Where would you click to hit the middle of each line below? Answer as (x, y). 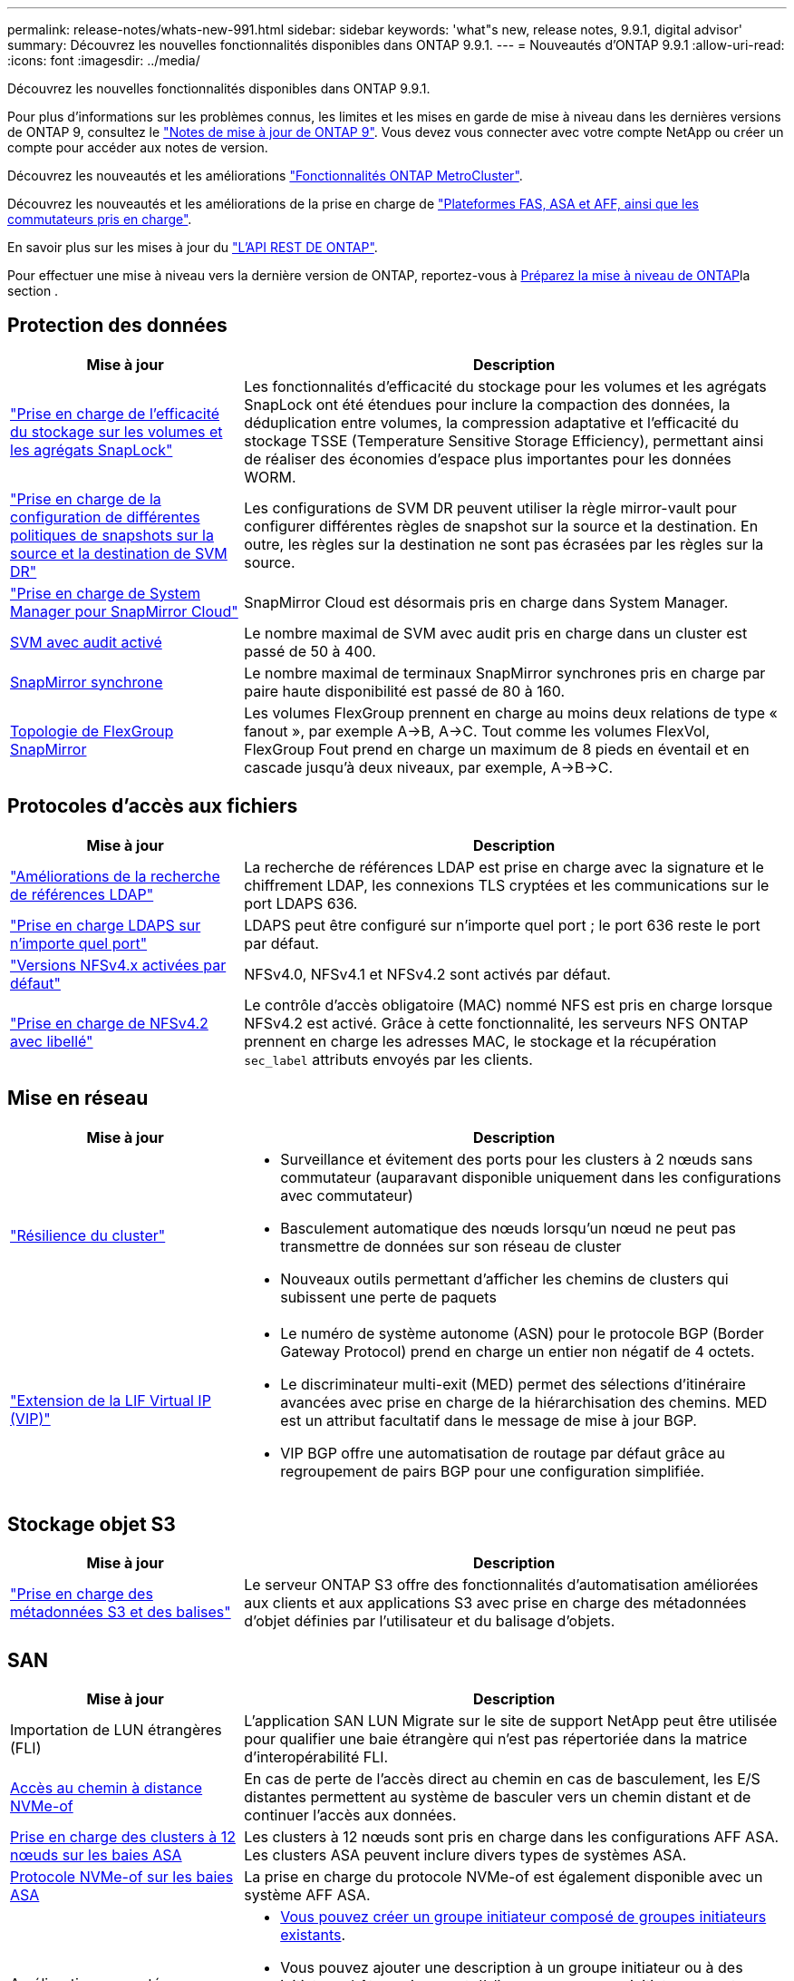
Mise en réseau (78, 1098)
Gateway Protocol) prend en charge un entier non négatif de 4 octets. (518, 1351)
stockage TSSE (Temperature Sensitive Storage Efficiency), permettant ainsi (504, 440)
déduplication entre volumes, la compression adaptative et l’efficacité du (491, 422)
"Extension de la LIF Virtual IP (111, 1400)
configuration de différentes (105, 517)
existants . (313, 1935)
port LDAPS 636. (301, 903)
